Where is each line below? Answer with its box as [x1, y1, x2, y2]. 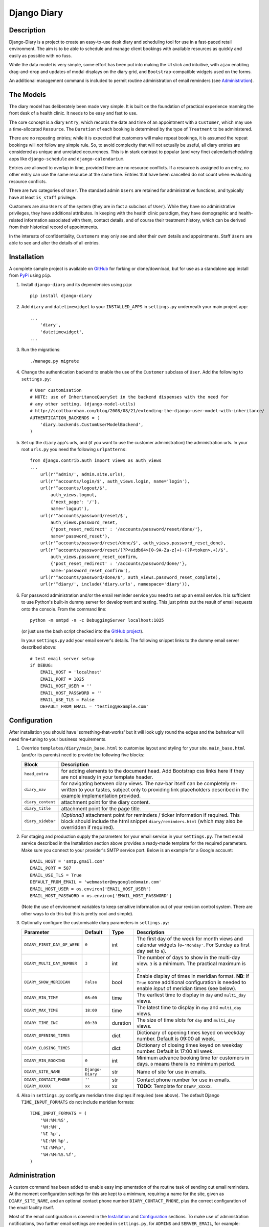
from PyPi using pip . [9, 272, 51, 278]
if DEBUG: [30, 663, 53, 668]
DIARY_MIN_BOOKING [24, 1058, 66, 1063]
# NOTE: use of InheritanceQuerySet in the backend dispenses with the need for [30, 394, 229, 400]
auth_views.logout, [50, 492, 97, 498]
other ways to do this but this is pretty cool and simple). [21, 910, 134, 916]
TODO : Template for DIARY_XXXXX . [136, 1083, 212, 1090]
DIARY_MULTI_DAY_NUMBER [24, 961, 77, 966]
